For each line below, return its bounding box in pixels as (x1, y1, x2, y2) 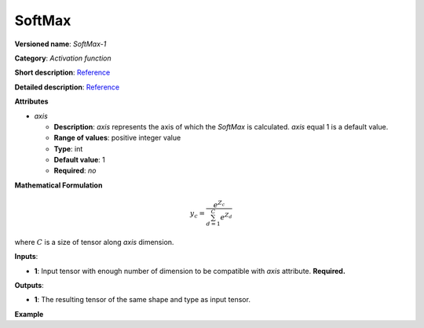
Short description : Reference (14, 67, 111, 78)
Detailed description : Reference (14, 82, 120, 92)
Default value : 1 (53, 155, 105, 165)
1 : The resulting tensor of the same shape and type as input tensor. (34, 295, 251, 304)
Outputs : (14, 280, 45, 290)
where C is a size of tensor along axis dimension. (14, 237, 174, 246)
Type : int (53, 144, 83, 153)
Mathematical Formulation (14, 180, 103, 190)
